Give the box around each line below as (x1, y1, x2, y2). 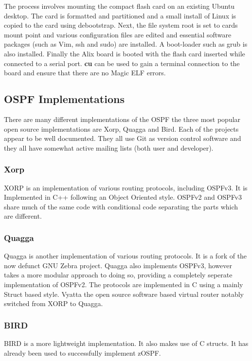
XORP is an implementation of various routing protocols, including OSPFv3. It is (4, 182, 248, 192)
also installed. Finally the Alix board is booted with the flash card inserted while (4, 48, 245, 58)
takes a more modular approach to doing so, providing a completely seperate (4, 270, 233, 280)
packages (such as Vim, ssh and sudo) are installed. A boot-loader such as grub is (4, 39, 248, 49)
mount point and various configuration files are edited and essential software (4, 29, 232, 39)
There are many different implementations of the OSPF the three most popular (4, 114, 241, 124)
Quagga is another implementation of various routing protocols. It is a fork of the (4, 251, 247, 261)
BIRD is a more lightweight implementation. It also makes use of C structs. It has (4, 338, 249, 348)
